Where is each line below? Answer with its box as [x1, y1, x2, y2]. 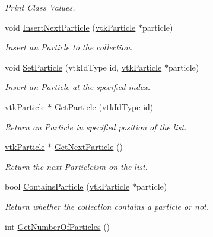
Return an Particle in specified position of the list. [5, 120, 187, 133]
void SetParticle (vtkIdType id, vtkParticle [5, 60, 162, 73]
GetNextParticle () [54, 140, 123, 153]
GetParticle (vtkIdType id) [54, 100, 154, 113]
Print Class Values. [5, 1, 75, 13]
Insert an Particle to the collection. [5, 41, 133, 53]
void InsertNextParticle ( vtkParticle [5, 21, 136, 33]
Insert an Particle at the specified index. [5, 81, 151, 93]
